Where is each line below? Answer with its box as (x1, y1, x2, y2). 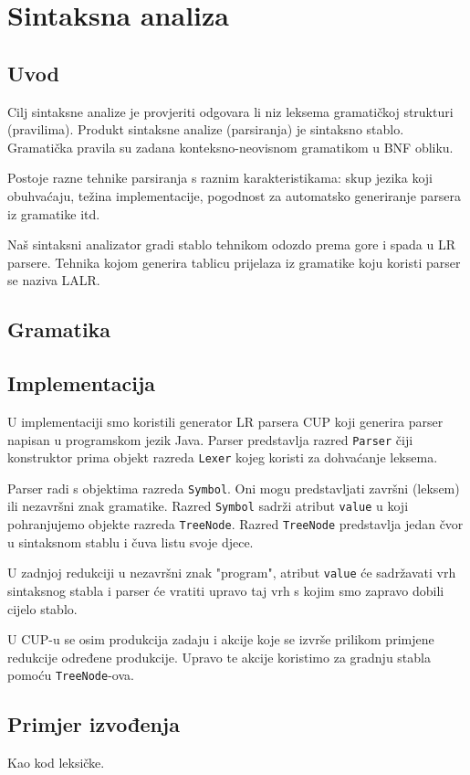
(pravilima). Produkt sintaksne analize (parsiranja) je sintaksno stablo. (7, 120, 404, 139)
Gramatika (7, 315, 111, 344)
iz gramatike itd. (7, 204, 100, 223)
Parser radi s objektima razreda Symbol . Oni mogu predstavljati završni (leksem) (7, 478, 460, 497)
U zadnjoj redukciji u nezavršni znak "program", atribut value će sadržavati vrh (7, 563, 456, 582)
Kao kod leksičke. (7, 753, 105, 772)
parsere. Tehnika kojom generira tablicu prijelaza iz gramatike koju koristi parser (7, 252, 461, 271)
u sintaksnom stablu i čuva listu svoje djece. (7, 532, 254, 551)
